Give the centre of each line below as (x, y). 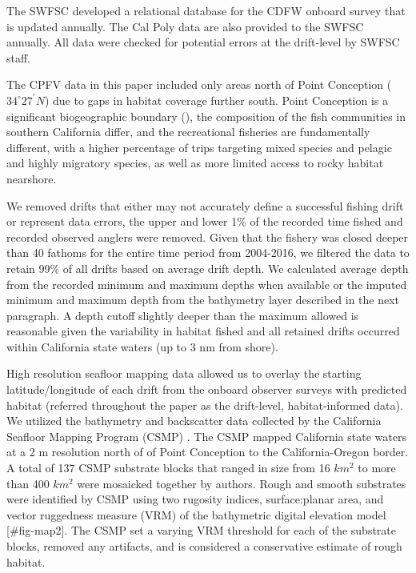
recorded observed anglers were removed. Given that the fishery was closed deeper (208, 236)
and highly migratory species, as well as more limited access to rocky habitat (195, 163)
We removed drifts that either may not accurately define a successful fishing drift (205, 205)
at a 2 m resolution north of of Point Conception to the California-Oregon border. (208, 452)
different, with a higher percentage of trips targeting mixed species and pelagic (199, 147)
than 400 (28, 483)
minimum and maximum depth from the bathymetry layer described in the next (203, 300)
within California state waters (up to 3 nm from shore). (142, 346)
